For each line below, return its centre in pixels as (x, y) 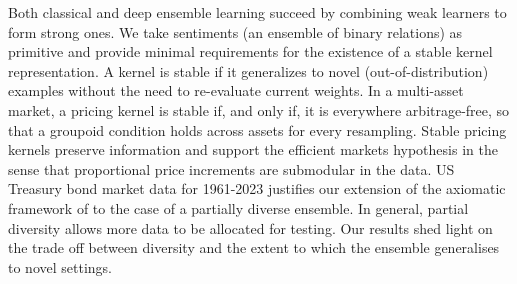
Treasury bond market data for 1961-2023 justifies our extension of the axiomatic (257, 188)
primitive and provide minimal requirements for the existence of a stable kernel (250, 51)
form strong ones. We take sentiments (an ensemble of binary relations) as (235, 31)
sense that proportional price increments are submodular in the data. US (231, 168)
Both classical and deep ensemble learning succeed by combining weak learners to (257, 12)
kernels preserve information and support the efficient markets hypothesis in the (253, 149)
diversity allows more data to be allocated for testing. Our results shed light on (250, 227)
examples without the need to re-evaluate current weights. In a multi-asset (236, 90)
